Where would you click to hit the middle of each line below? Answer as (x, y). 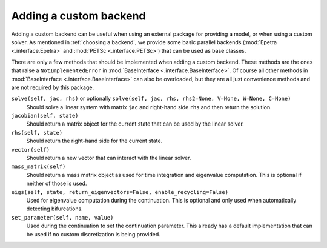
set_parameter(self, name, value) (62, 217)
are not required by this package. (52, 87)
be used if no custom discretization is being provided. (93, 234)
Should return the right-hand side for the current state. (94, 141)
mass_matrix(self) (38, 166)
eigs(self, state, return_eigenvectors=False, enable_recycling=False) (120, 192)
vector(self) (31, 149)
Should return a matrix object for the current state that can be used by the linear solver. (135, 124)
